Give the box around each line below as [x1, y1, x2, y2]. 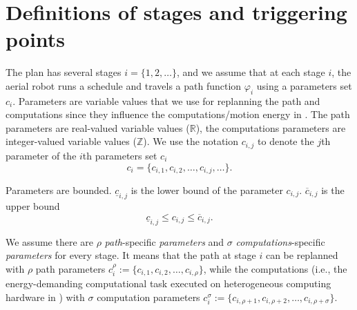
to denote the [258, 134, 314, 148]
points [6, 25, 66, 53]
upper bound [6, 199, 60, 213]
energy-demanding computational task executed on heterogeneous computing [6, 276, 331, 291]
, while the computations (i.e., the [203, 261, 347, 275]
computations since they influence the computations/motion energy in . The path [6, 107, 350, 122]
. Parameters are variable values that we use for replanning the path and [12, 93, 320, 108]
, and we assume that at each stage [176, 65, 325, 79]
